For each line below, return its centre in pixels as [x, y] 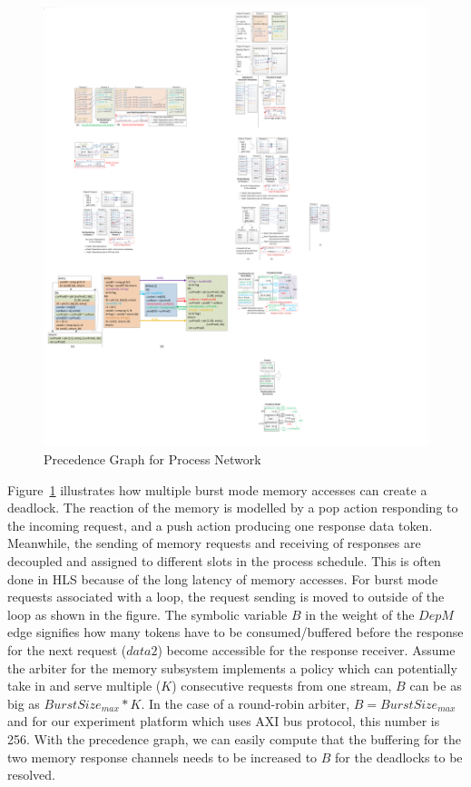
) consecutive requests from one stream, [282, 686]
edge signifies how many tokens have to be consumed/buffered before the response [235, 632]
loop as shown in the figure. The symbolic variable [147, 614]
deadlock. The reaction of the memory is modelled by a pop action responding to [233, 508]
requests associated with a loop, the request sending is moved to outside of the [226, 597]
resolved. [32, 775]
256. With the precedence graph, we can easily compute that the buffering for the [234, 738]
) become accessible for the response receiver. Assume [306, 650]
